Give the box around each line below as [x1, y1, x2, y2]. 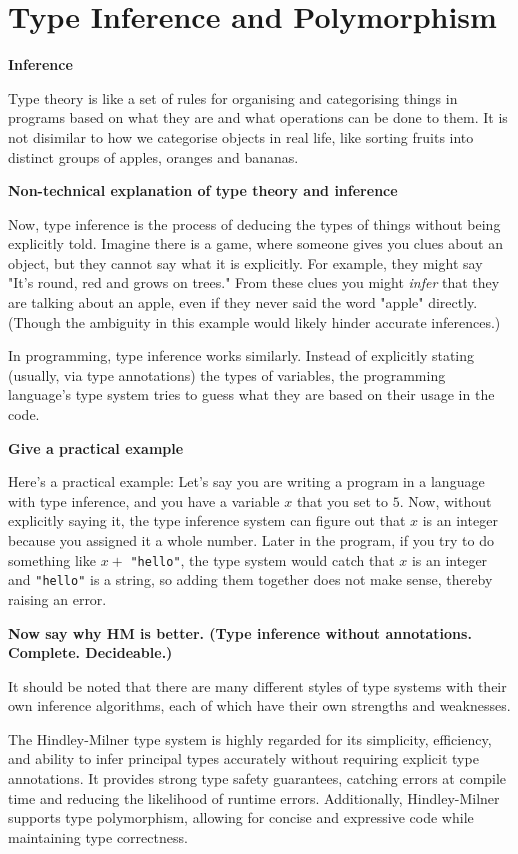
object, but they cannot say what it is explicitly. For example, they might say [8, 252, 483, 273]
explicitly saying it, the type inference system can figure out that [8, 510, 406, 531]
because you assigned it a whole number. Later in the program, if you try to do [8, 530, 494, 550]
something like [8, 549, 96, 570]
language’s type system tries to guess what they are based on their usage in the [8, 384, 495, 405]
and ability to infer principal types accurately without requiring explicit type [8, 748, 479, 769]
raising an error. [8, 588, 107, 609]
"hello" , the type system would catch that [130, 549, 395, 570]
